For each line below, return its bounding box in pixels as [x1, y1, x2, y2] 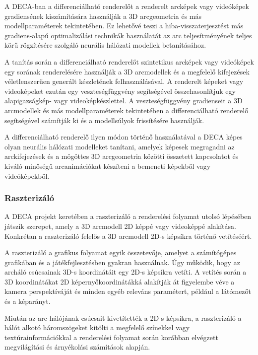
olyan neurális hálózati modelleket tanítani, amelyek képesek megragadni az [4, 141, 235, 151]
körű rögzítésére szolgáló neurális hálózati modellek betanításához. [4, 40, 206, 50]
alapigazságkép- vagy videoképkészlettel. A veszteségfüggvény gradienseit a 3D [4, 95, 243, 106]
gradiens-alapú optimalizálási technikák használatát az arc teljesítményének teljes [4, 30, 252, 40]
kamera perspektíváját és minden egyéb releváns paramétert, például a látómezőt [4, 286, 252, 296]
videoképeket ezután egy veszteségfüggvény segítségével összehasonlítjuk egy [4, 85, 236, 96]
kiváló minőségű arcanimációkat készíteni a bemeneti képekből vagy [4, 160, 211, 171]
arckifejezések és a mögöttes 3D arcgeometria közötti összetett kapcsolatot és [4, 151, 239, 161]
